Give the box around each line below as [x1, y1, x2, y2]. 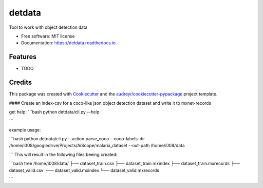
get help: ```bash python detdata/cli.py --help [9, 109, 100, 114]
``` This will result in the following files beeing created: [9, 151, 118, 157]
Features [9, 53, 37, 61]
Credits [9, 78, 32, 87]
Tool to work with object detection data [9, 24, 88, 30]
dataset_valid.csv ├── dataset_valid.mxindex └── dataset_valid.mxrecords [9, 167, 159, 173]
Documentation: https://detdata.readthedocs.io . [21, 40, 117, 46]
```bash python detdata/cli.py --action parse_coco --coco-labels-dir [9, 136, 146, 142]
